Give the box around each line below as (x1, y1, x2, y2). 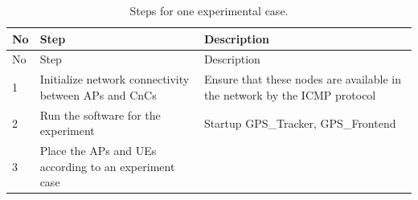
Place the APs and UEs (39, 142, 157, 159)
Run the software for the (39, 106, 161, 123)
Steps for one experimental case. (129, 2, 289, 18)
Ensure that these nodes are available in (203, 71, 401, 88)
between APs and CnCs (39, 86, 157, 103)
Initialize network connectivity (39, 71, 190, 88)
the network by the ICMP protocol (203, 86, 376, 103)
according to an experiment (39, 157, 175, 174)
